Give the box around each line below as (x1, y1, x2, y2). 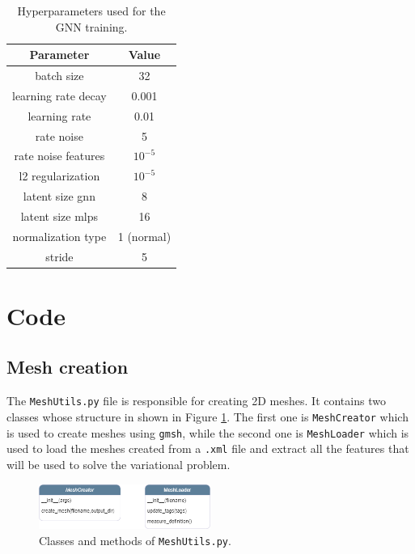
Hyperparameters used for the (17, 2, 166, 19)
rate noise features (14, 147, 105, 164)
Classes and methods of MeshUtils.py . (39, 532, 231, 548)
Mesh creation (6, 354, 129, 379)
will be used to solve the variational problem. (6, 455, 231, 472)
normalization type (12, 227, 107, 244)
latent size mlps (20, 207, 99, 224)
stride (45, 247, 74, 264)
